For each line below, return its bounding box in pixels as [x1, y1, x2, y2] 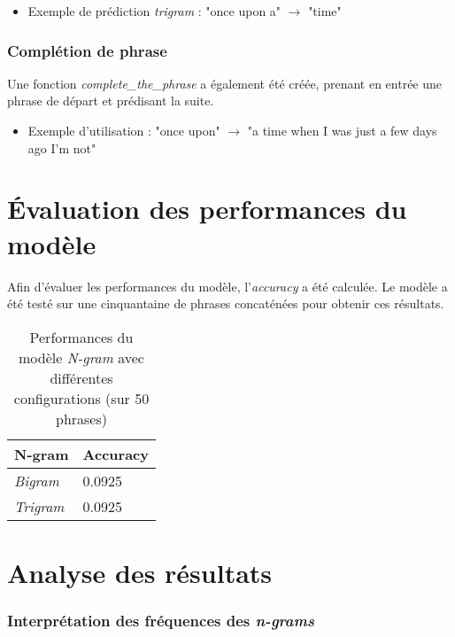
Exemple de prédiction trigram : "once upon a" [27, 2, 281, 19]
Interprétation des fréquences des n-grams [7, 609, 314, 631]
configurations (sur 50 [13, 387, 150, 408]
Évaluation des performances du [7, 190, 407, 227]
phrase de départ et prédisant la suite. [7, 91, 214, 110]
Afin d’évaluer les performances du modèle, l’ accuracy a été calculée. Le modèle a [7, 276, 448, 295]
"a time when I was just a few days [247, 121, 437, 139]
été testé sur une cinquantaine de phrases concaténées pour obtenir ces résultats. [7, 294, 444, 313]
